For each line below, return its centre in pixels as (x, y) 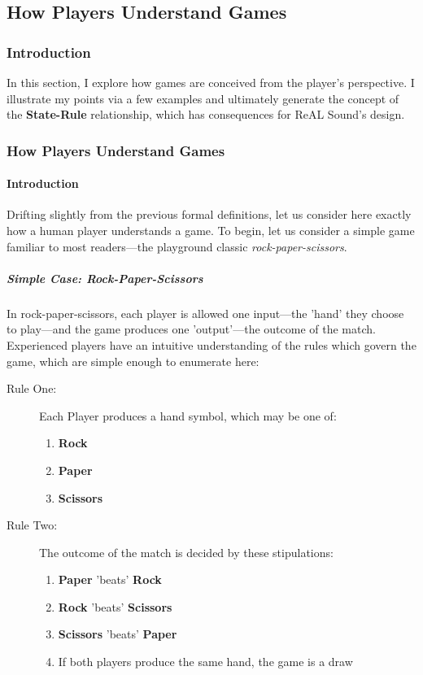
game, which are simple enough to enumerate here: (133, 361)
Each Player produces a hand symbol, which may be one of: (188, 415)
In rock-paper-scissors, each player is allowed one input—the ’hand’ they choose (205, 313)
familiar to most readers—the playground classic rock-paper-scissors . (177, 246)
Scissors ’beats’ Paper (118, 634)
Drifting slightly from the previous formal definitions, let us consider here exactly (209, 214)
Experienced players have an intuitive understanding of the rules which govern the (211, 344)
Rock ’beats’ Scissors (115, 606)
